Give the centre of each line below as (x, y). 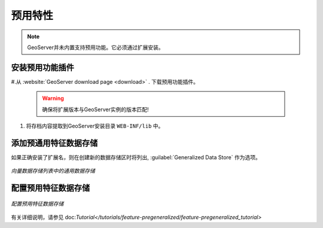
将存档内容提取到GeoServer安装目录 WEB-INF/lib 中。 (95, 126)
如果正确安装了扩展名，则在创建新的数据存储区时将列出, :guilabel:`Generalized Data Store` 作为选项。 (136, 157)
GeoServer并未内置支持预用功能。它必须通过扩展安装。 (95, 47)
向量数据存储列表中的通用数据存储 (53, 171)
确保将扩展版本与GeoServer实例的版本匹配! (95, 109)
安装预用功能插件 (42, 67)
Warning (53, 98)
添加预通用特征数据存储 (54, 143)
